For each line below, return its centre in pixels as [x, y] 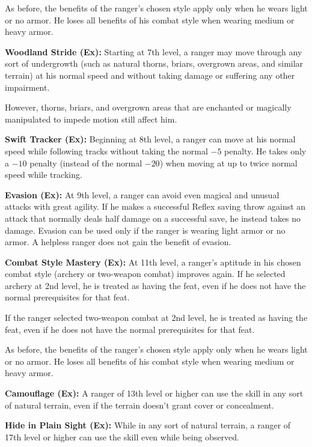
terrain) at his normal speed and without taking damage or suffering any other [150, 75]
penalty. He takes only [265, 151]
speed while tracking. [44, 175]
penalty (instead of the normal [86, 163]
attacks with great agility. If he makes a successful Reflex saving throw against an [155, 206]
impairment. [27, 87]
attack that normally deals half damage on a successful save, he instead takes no [153, 218]
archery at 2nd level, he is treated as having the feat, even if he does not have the [155, 285]
